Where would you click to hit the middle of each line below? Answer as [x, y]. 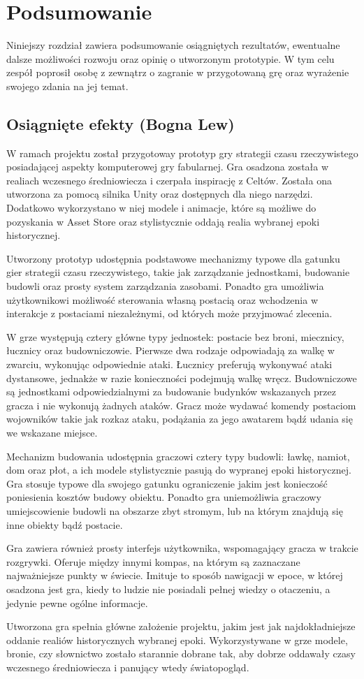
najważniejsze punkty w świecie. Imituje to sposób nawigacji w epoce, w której [175, 575]
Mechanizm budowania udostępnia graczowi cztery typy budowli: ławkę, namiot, [178, 456]
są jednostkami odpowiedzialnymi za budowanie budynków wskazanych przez [171, 392]
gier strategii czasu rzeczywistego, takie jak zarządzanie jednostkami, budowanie [178, 272]
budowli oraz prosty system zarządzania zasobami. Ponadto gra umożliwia [165, 286]
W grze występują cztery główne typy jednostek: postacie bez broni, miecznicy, [175, 336]
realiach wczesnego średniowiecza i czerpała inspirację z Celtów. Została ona [169, 180]
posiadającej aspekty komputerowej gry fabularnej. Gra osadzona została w [168, 167]
